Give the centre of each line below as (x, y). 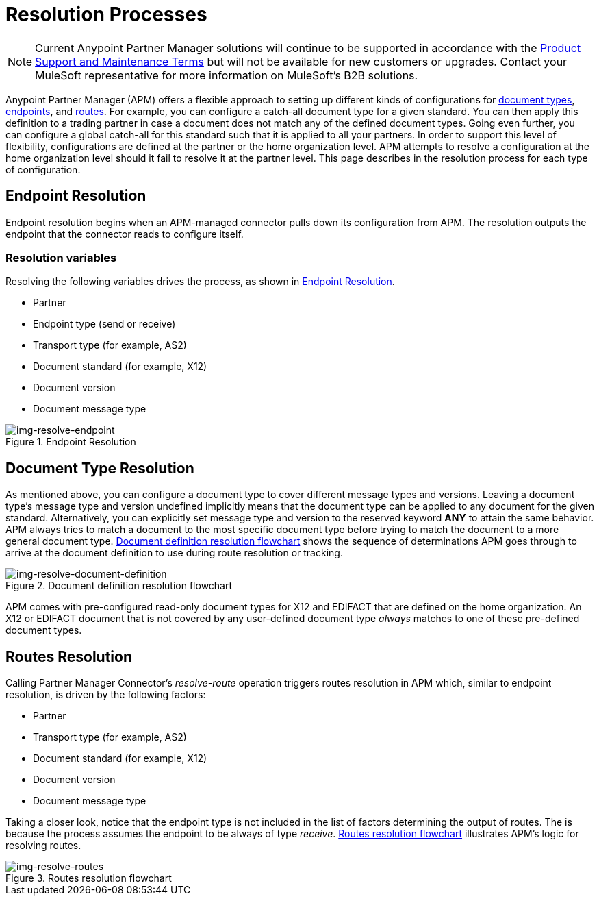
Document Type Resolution (100, 468)
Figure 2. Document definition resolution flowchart (119, 586)
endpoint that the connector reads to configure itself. (125, 234)
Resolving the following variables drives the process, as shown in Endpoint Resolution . (200, 282)
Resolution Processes (106, 14)
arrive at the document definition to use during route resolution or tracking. (174, 553)
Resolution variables (61, 257)
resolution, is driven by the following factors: (106, 695)
